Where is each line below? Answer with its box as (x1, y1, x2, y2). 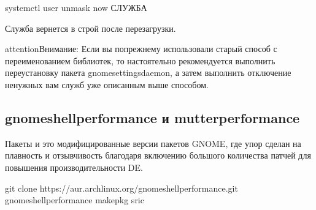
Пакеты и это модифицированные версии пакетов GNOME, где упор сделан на (5, 137, 301, 149)
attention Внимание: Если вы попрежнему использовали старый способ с (5, 42, 277, 55)
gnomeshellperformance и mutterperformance (5, 108, 300, 127)
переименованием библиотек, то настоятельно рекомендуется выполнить (5, 54, 276, 67)
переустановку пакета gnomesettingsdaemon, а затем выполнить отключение (5, 66, 291, 79)
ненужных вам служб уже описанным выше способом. (5, 78, 209, 91)
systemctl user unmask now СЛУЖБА (5, 1, 147, 13)
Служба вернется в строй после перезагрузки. (5, 21, 176, 34)
